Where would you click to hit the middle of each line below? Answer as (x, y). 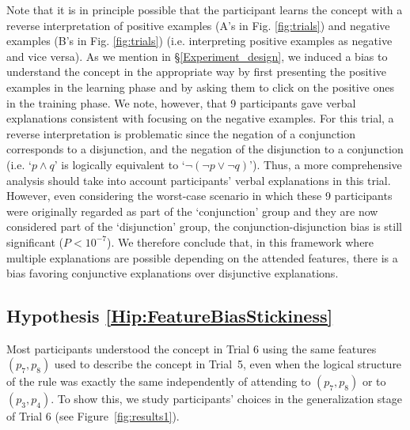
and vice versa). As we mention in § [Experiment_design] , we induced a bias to (197, 56)
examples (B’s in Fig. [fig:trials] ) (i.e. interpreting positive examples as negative (199, 41)
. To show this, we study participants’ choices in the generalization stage (227, 399)
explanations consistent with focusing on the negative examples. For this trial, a (200, 118)
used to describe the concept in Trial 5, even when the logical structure (228, 364)
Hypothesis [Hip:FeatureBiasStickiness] (170, 316)
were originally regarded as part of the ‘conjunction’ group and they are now (192, 211)
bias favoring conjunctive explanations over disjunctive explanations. (173, 273)
